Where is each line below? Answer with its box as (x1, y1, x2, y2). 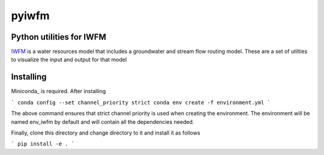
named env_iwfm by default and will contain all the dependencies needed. (11, 118, 194, 126)
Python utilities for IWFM (11, 32, 106, 42)
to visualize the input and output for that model (11, 56, 127, 63)
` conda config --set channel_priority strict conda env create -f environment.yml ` (11, 99, 271, 106)
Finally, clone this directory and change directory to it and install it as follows (11, 129, 200, 136)
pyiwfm (11, 9, 50, 22)
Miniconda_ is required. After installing (11, 88, 106, 95)
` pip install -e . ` (11, 141, 75, 147)
